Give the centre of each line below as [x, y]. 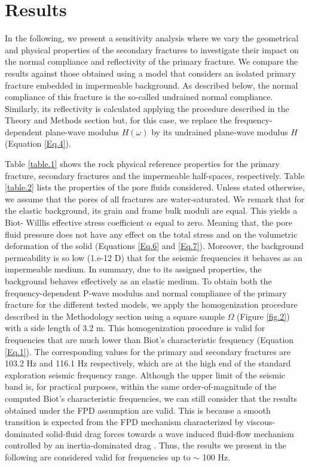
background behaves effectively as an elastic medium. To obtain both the [138, 281]
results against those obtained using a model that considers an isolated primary [150, 73]
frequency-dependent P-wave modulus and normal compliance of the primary [146, 292]
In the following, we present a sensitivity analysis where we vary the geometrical [152, 38]
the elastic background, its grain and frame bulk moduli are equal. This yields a [151, 210]
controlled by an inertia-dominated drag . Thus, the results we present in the [146, 445]
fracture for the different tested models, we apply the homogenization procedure [151, 304]
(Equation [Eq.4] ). [38, 143]
